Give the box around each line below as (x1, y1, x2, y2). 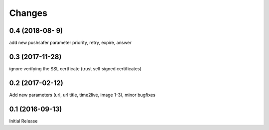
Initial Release (9, 118, 38, 124)
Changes (9, 7, 47, 18)
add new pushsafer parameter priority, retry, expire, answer (9, 40, 132, 46)
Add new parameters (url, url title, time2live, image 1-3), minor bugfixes (9, 92, 155, 98)
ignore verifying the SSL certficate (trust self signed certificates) (9, 65, 142, 72)
